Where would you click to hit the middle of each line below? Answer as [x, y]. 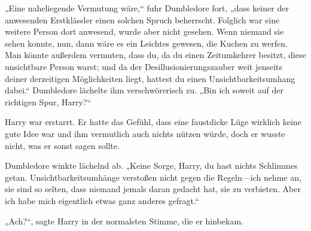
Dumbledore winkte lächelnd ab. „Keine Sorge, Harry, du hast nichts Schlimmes [151, 165]
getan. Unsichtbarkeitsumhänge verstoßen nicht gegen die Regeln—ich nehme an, [153, 177]
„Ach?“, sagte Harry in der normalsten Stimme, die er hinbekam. [124, 221]
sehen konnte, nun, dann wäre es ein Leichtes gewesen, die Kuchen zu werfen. [147, 43]
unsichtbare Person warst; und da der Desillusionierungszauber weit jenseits [144, 66]
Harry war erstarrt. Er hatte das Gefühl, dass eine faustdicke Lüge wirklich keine [153, 122]
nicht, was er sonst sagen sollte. [62, 145]
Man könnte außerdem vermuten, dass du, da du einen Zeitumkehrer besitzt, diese [155, 55]
